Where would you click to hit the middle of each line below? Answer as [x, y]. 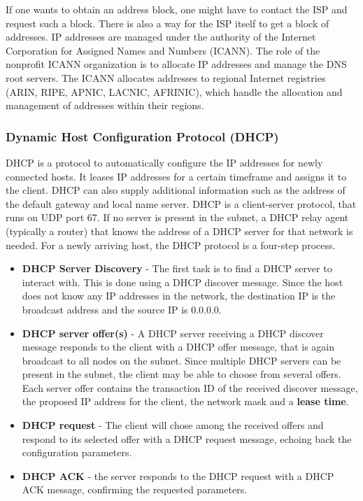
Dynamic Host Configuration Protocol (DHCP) [142, 136]
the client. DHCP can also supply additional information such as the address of [176, 190]
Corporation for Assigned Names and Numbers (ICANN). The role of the [163, 50]
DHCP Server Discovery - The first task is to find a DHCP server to [177, 268]
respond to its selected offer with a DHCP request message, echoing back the [187, 438]
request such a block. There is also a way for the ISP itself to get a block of [168, 23]
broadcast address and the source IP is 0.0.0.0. [122, 309]
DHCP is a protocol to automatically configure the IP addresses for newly [164, 162]
